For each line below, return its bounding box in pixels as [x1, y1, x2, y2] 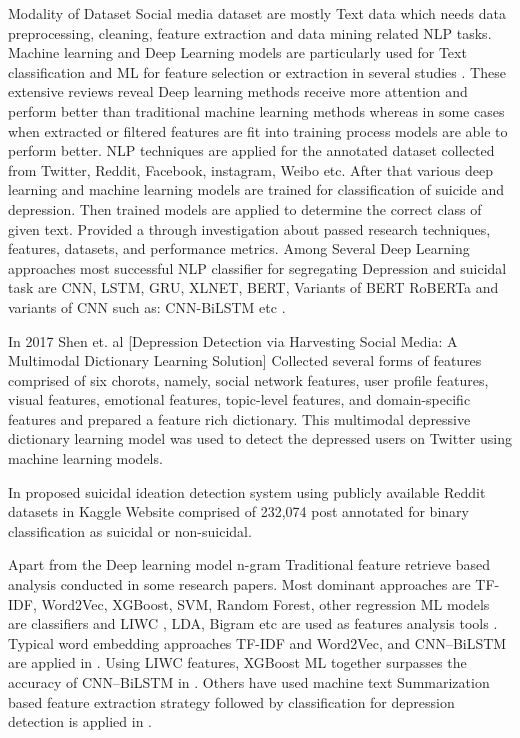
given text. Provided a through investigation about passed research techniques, [8, 218, 491, 239]
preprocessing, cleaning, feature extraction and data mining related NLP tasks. [8, 22, 492, 43]
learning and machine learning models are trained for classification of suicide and [8, 179, 504, 200]
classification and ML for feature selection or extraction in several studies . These [8, 61, 506, 82]
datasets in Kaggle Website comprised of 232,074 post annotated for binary [8, 501, 469, 522]
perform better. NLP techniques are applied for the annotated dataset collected [8, 140, 495, 161]
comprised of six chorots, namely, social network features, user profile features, [8, 369, 489, 390]
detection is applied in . [8, 711, 152, 732]
